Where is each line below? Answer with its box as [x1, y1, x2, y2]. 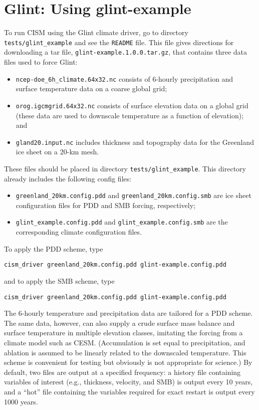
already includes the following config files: [4, 173, 132, 183]
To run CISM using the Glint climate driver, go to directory [4, 27, 188, 38]
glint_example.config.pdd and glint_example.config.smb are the [16, 217, 228, 227]
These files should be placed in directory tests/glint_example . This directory [4, 163, 246, 173]
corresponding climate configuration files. [16, 227, 142, 237]
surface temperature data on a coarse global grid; [16, 83, 167, 94]
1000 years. [4, 396, 38, 406]
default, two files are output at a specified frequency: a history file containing [4, 366, 241, 377]
